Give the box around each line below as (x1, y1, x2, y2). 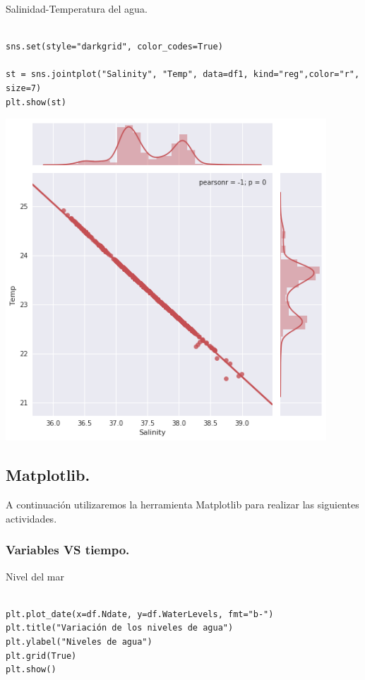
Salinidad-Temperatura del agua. (6, 1, 148, 16)
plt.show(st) (6, 97, 66, 107)
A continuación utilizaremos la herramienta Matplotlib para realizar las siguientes (6, 497, 359, 512)
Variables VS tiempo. (6, 541, 130, 559)
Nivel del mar (6, 568, 64, 583)
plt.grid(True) (6, 650, 77, 661)
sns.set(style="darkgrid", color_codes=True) (6, 42, 223, 52)
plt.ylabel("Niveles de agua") (6, 637, 152, 648)
